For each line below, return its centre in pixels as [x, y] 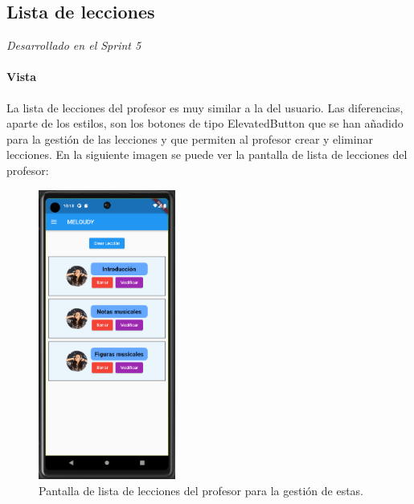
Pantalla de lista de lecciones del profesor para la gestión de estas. [201, 490]
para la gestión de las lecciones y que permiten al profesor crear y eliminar [190, 138]
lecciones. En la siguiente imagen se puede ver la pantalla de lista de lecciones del [207, 154]
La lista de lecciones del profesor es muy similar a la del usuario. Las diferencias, [205, 107]
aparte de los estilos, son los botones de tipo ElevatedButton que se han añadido [205, 123]
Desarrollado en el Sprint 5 [74, 45]
